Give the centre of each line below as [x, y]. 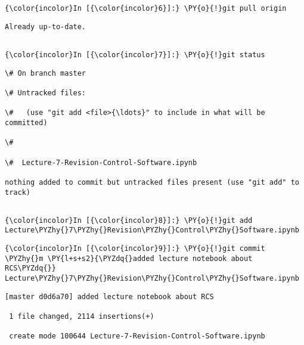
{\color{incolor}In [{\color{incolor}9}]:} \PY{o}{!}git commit [135, 249]
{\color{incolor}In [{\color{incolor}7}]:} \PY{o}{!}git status [135, 55]
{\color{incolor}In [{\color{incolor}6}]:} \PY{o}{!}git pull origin [146, 8]
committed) [26, 122]
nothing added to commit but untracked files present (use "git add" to [152, 182]
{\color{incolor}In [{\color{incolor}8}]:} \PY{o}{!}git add [129, 220]
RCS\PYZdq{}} [30, 268]
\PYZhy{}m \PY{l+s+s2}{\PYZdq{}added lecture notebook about [129, 258]
